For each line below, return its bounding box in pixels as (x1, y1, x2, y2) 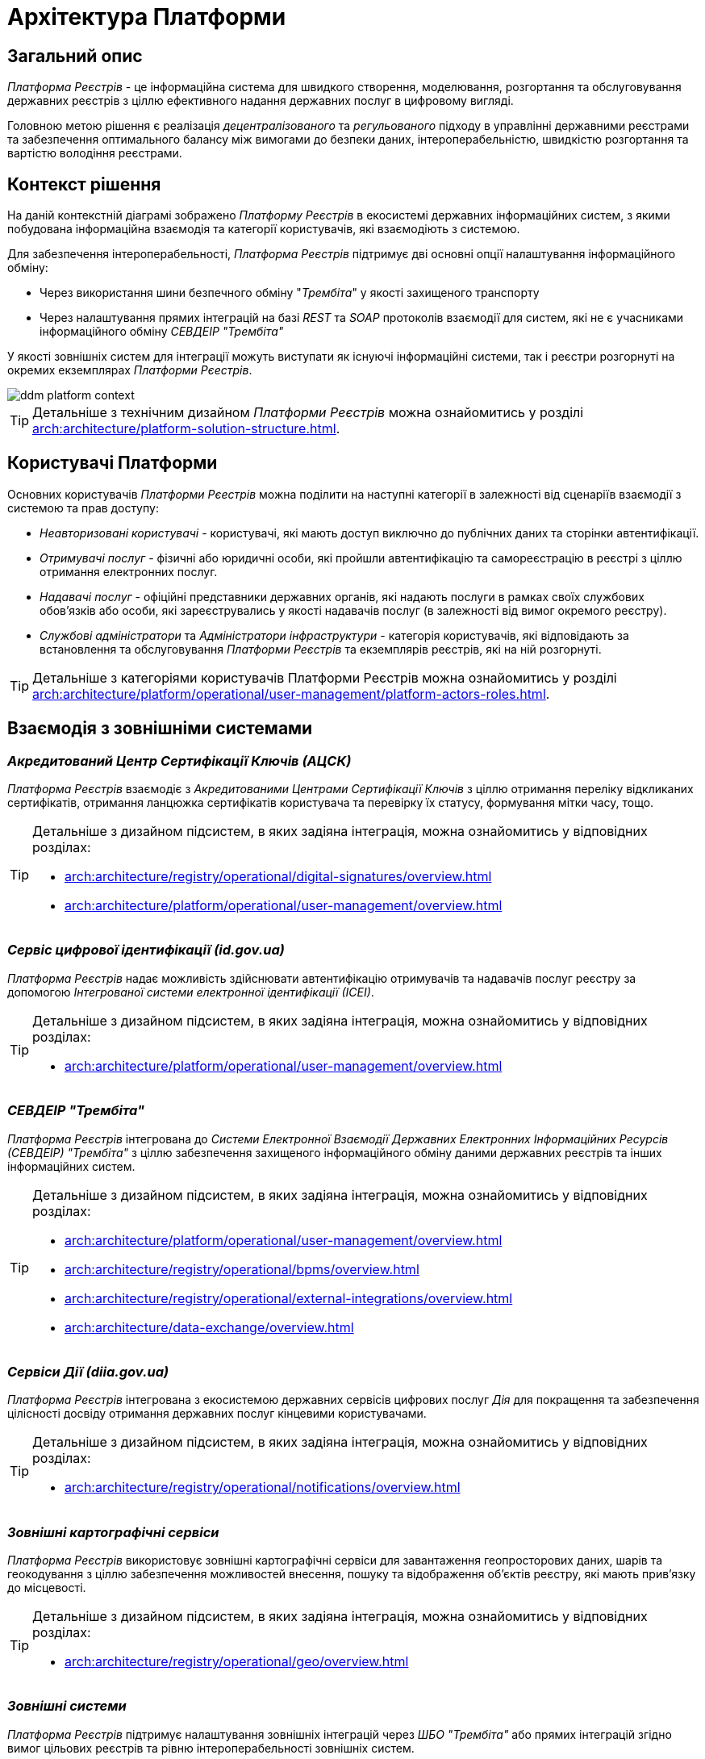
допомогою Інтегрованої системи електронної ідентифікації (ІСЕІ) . (7, 984, 374, 999)
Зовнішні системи (7, 1698, 127, 1715)
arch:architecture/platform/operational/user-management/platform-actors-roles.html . (32, 685, 550, 702)
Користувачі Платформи (7, 453, 218, 474)
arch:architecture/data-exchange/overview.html (65, 1318, 354, 1335)
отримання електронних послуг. (40, 564, 218, 579)
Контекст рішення (7, 173, 161, 194)
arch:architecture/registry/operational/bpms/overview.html (65, 1260, 419, 1277)
